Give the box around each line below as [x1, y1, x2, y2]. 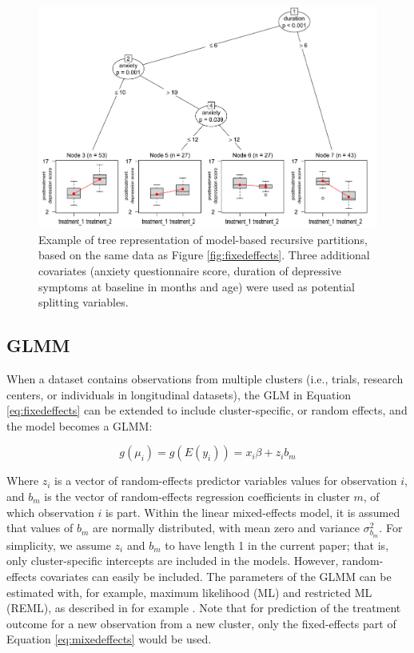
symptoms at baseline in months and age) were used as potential [38, 278, 355, 294]
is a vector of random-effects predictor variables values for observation [54, 472, 397, 489]
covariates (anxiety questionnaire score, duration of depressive [38, 262, 341, 279]
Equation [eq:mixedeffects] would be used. [6, 631, 212, 647]
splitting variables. [38, 294, 129, 310]
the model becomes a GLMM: [6, 417, 153, 434]
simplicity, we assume [6, 536, 111, 553]
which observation [6, 503, 94, 520]
